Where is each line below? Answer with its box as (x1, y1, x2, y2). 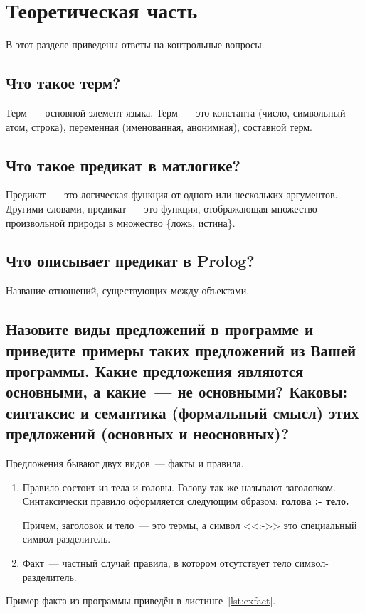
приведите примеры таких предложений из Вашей (6, 339, 356, 361)
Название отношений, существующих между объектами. (6, 283, 250, 298)
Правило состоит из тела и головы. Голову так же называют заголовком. (22, 479, 336, 494)
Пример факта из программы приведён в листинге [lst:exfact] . (6, 593, 276, 608)
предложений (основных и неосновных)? (6, 422, 290, 444)
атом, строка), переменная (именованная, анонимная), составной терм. (6, 119, 312, 134)
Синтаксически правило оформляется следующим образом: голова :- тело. (22, 494, 349, 508)
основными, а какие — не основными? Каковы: (6, 380, 348, 403)
